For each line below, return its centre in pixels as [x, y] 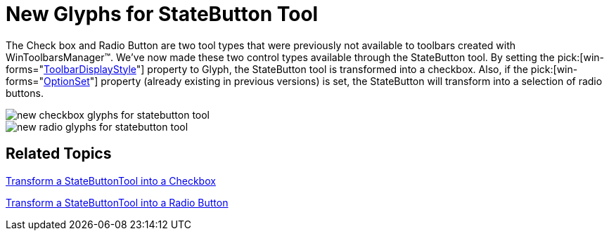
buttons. [25, 93]
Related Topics [59, 154]
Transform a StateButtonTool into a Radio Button [117, 202]
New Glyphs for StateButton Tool [162, 14]
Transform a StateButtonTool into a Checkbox [111, 181]
